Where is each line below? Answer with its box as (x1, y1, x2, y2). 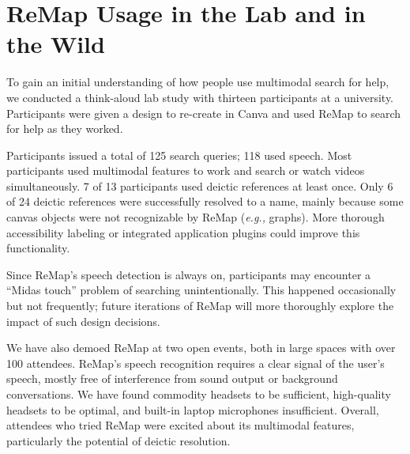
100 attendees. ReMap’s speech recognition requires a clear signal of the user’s (6, 354, 385, 371)
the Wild (6, 28, 105, 60)
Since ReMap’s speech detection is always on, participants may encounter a (6, 266, 371, 282)
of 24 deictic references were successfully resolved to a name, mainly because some (6, 193, 404, 210)
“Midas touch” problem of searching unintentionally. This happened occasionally (6, 282, 397, 298)
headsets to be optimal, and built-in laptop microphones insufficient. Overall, (6, 401, 379, 418)
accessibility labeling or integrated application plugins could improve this (6, 224, 360, 240)
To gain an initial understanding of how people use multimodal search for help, (6, 74, 389, 90)
